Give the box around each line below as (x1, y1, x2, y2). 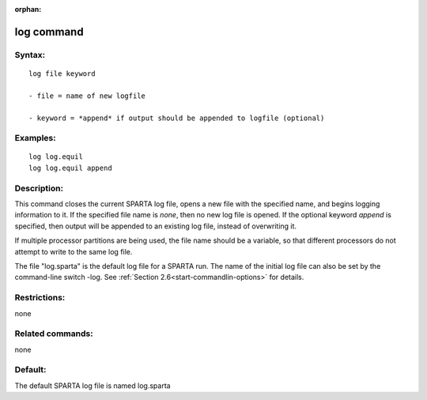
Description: (14, 183, 63, 194)
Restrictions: (14, 292, 66, 304)
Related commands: (14, 328, 94, 339)
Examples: (14, 133, 56, 144)
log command (14, 25, 84, 39)
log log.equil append (28, 163, 112, 172)
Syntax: (14, 49, 46, 60)
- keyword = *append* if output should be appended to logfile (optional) (28, 113, 325, 123)
